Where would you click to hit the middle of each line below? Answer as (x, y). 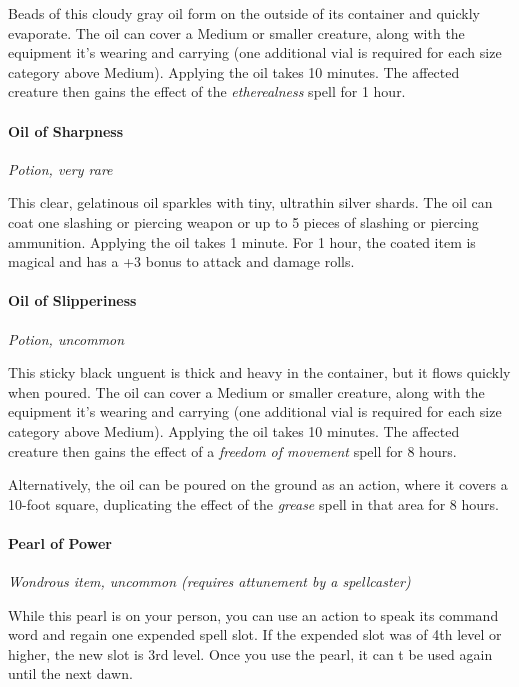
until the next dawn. (70, 673)
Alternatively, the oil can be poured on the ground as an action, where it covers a (258, 484)
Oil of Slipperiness (72, 300)
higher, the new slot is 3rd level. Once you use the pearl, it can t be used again (250, 653)
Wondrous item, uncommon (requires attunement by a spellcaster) (209, 581)
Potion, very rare (60, 168)
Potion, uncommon (66, 338)
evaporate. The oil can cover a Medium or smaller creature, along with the (236, 32)
